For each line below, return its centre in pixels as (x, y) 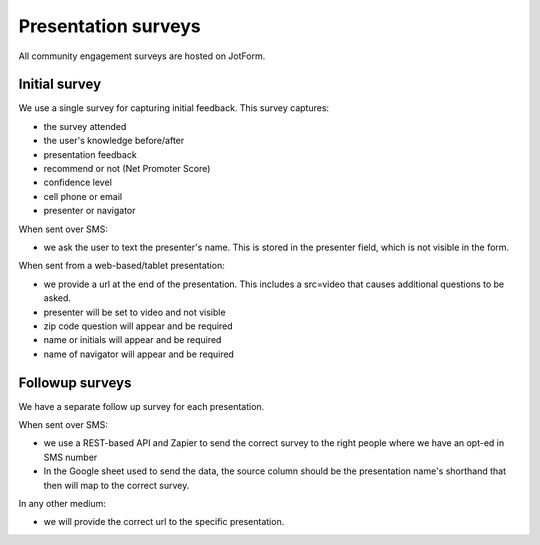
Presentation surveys (110, 26)
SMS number (70, 457)
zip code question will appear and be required (138, 326)
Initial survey (60, 84)
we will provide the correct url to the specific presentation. (164, 522)
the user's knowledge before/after (114, 141)
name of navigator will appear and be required (139, 354)
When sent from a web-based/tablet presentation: (121, 266)
